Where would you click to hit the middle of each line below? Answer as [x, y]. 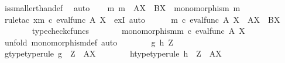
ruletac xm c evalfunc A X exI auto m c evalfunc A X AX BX [142, 19]
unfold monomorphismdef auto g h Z [89, 42]
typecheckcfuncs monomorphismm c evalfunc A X [138, 31]
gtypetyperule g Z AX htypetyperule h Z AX [113, 53]
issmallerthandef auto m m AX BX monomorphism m [122, 8]
